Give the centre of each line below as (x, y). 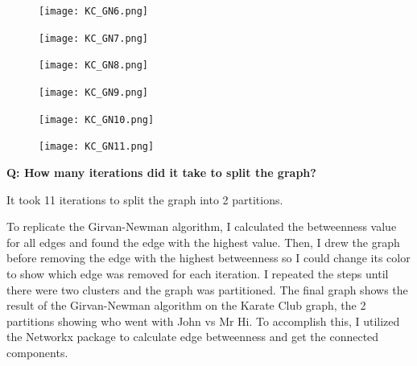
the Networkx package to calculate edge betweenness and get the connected (193, 337)
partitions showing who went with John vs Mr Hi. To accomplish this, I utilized (203, 321)
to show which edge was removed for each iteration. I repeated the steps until (198, 273)
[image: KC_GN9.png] (94, 92)
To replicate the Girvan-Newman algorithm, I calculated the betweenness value (202, 226)
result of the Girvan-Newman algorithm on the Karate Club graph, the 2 (186, 305)
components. (37, 352)
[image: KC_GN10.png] (97, 119)
